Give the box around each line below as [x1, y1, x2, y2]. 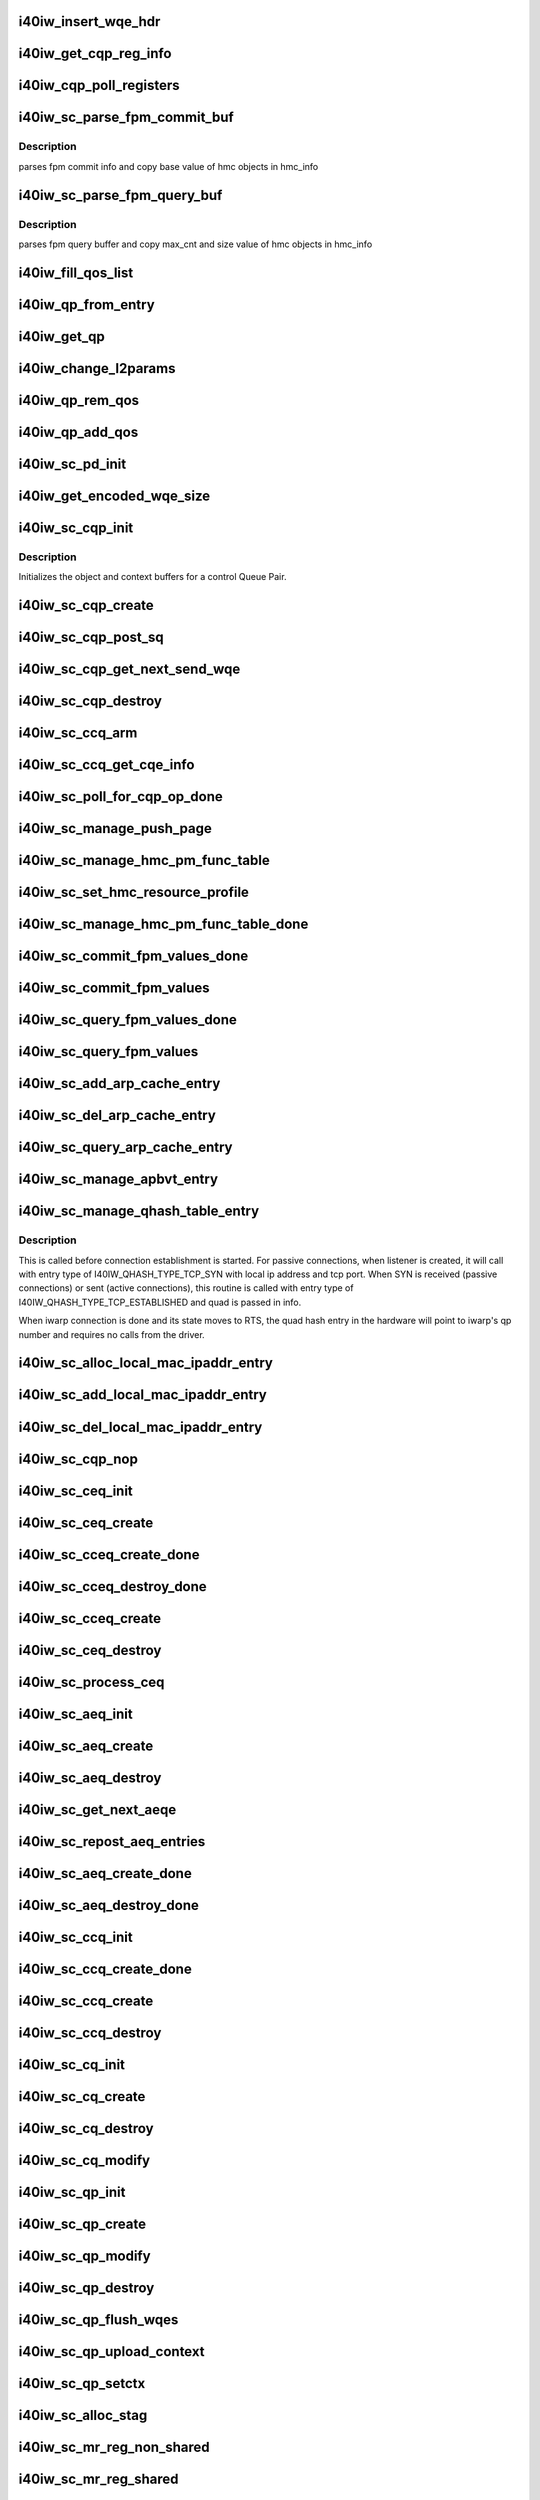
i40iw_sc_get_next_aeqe [18, 1801, 177, 1818]
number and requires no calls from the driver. [18, 1328, 205, 1340]
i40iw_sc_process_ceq [18, 1673, 165, 1690]
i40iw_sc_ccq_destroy [18, 2024, 162, 2041]
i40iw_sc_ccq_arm [18, 725, 138, 742]
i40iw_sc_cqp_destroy [18, 693, 162, 710]
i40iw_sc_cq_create [18, 2088, 146, 2105]
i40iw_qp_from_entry [18, 296, 155, 313]
